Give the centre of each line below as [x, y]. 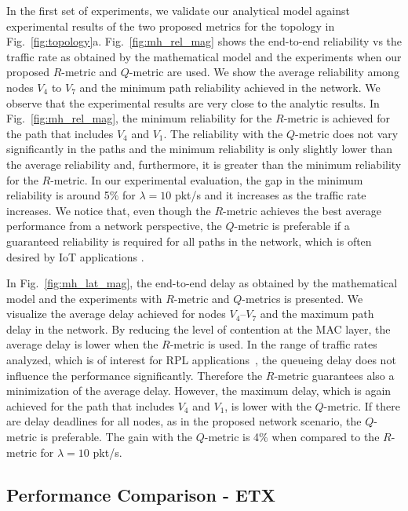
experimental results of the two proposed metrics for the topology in [171, 26]
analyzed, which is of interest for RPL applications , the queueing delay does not [201, 360]
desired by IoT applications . [75, 256]
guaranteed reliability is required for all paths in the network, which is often [189, 241]
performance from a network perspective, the [114, 226]
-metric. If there [362, 405]
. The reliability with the [223, 133]
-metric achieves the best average [302, 210]
